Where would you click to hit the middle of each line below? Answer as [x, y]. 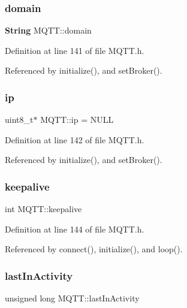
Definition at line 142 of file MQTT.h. [75, 139]
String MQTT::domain [48, 30]
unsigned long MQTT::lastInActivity [72, 298]
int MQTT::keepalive [43, 209]
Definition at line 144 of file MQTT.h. [75, 229]
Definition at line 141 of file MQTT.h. [75, 50]
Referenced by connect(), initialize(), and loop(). [94, 249]
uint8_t [19, 120]
